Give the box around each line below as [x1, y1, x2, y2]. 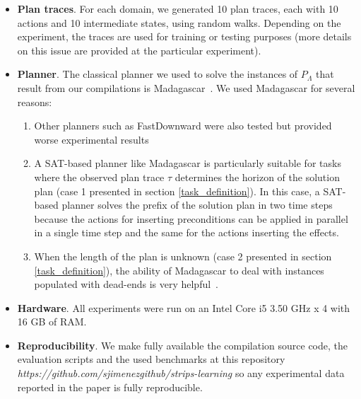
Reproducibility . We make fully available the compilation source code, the [17, 337, 348, 352]
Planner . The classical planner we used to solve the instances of [17, 66, 298, 81]
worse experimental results [34, 132, 149, 146]
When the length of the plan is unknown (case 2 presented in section [34, 248, 332, 263]
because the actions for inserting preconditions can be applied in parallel [34, 211, 348, 226]
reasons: [17, 94, 52, 109]
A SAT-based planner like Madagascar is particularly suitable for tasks [34, 156, 341, 170]
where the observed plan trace [34, 169, 165, 184]
